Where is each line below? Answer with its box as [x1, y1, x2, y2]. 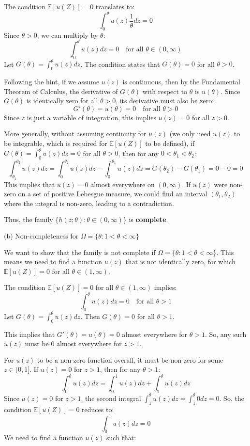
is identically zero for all [26, 96, 98, 106]
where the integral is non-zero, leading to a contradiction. [4, 198, 174, 208]
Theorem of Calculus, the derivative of [4, 86, 118, 96]
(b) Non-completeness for [4, 231, 79, 241]
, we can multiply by [37, 30, 98, 40]
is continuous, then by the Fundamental [122, 77, 240, 87]
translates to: [95, 1, 135, 11]
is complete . [129, 214, 168, 224]
